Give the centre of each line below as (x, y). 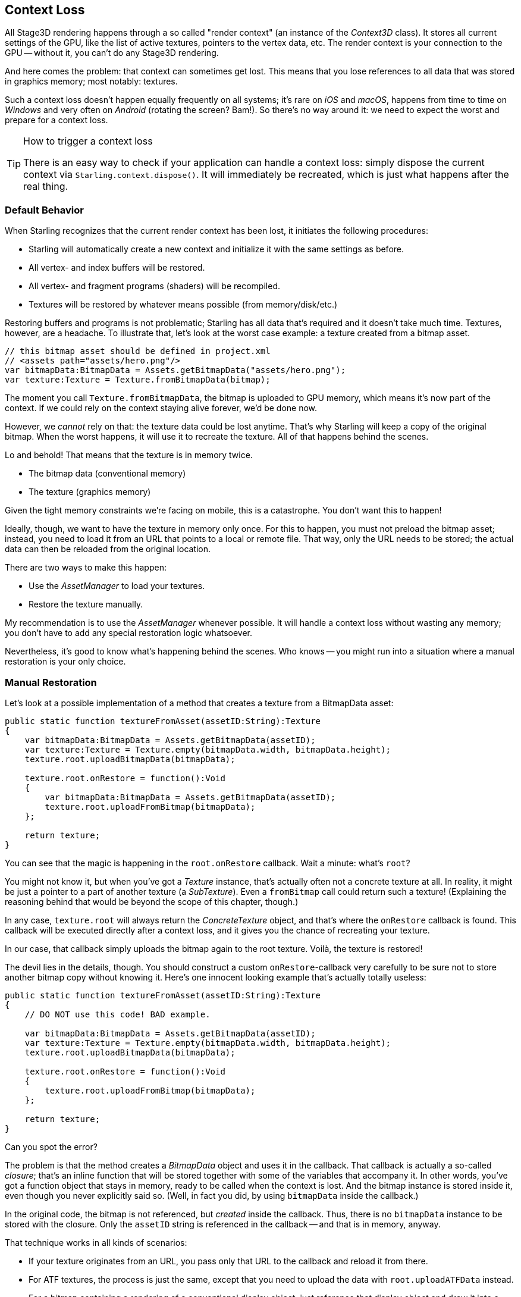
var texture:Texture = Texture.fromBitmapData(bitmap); (138, 380)
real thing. (46, 187)
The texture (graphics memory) (90, 492)
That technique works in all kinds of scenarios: (96, 1242)
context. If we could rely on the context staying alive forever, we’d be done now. (161, 408)
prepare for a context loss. (57, 120)
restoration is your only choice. (65, 662)
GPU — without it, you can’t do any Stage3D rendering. (112, 53)
